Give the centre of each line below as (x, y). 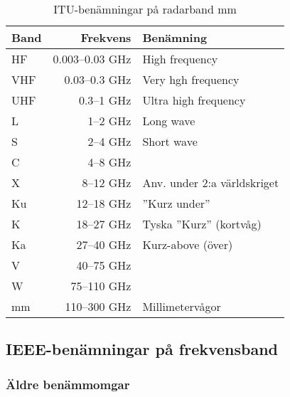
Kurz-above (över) (188, 244)
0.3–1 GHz (105, 100)
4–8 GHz (109, 162)
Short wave (170, 141)
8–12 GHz (107, 182)
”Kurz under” (176, 203)
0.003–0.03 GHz (92, 59)
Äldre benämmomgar (68, 384)
